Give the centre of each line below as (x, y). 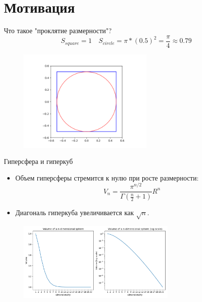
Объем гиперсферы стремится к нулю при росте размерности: (107, 177)
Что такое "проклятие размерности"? (58, 30)
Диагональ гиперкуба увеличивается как (75, 212)
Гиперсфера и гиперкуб (38, 161)
